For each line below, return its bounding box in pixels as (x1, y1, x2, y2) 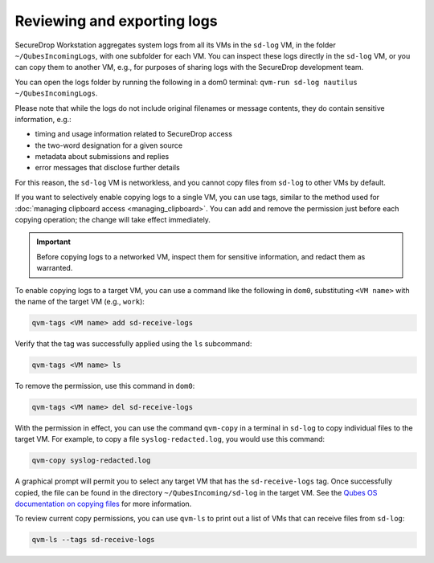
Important (36, 237, 72, 247)
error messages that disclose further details (35, 163, 180, 173)
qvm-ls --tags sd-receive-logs (31, 535, 156, 545)
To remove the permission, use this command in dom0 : (14, 381, 195, 390)
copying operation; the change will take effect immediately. (14, 215, 211, 225)
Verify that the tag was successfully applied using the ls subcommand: (14, 338, 252, 349)
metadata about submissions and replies (35, 152, 170, 161)
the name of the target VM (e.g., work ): (14, 296, 145, 306)
